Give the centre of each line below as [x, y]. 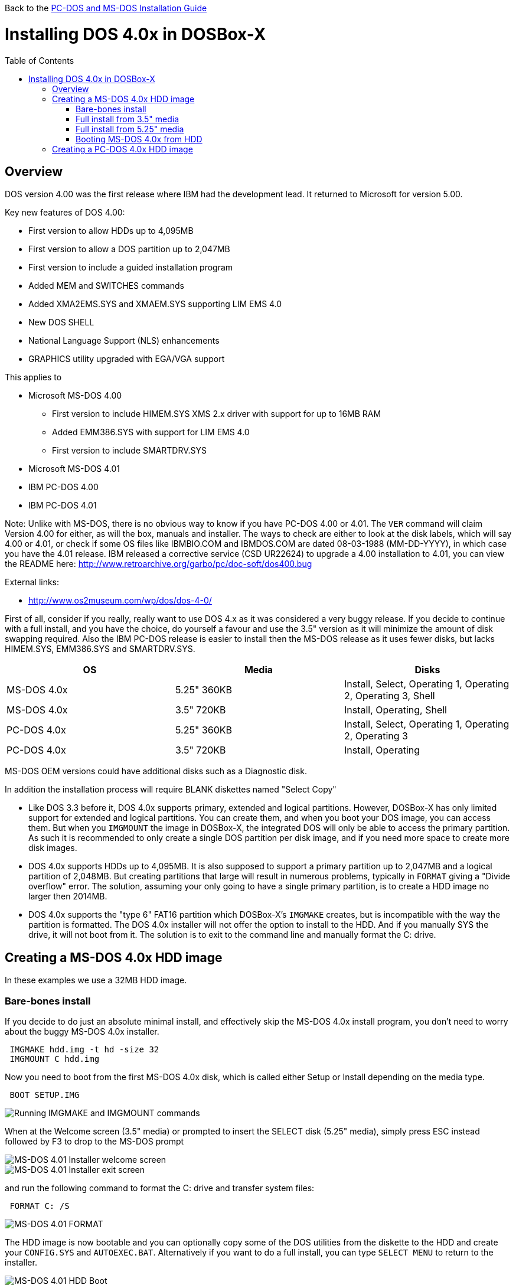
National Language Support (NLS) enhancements [124, 341]
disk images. [53, 848]
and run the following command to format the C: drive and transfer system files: [160, 1188]
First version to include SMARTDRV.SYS [130, 451]
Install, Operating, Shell [395, 710]
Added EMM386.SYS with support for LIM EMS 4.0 [151, 432]
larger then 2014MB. [68, 896]
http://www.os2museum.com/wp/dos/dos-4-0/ [120, 601]
